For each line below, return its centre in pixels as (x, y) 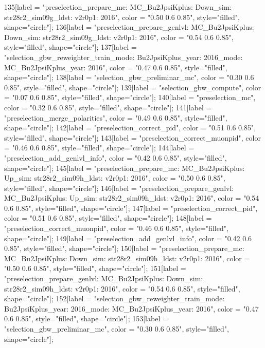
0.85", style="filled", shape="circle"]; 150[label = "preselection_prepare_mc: (124, 248)
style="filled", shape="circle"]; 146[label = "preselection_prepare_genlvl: (119, 188)
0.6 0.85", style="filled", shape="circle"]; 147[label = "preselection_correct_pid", (131, 208)
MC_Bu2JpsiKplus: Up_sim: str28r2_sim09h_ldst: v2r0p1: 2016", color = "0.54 (132, 198)
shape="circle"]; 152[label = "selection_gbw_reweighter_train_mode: (114, 298)
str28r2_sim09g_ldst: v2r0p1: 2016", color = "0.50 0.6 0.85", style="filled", (122, 17)
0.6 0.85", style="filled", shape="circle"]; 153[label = (86, 318)
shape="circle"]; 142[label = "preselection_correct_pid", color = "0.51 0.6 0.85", (130, 128)
